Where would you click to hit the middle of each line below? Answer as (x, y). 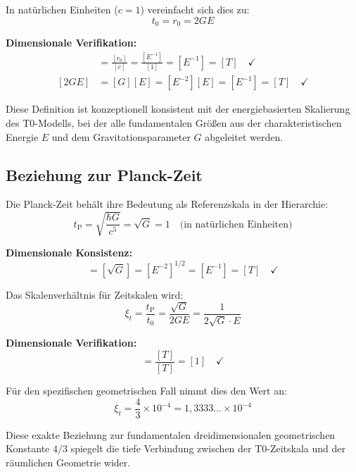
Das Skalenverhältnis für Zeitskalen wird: (95, 294)
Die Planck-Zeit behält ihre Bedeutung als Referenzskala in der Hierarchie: (167, 204)
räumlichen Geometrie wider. (68, 462)
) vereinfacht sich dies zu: (195, 9)
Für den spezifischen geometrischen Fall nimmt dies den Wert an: (146, 391)
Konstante (28, 448)
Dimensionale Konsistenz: (69, 253)
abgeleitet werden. (244, 136)
